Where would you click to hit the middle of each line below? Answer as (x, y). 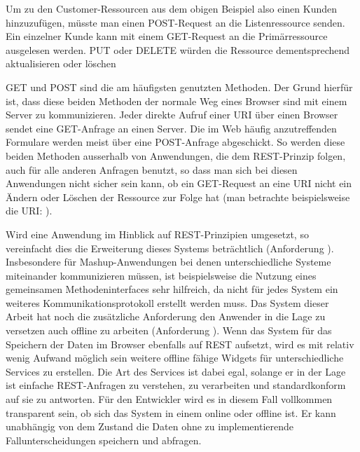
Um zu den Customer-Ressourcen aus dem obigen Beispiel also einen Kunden (171, 8)
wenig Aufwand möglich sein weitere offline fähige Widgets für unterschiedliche (175, 358)
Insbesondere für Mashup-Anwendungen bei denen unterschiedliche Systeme (168, 262)
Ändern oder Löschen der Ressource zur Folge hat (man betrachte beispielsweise (178, 197)
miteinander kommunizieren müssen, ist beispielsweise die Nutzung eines (161, 275)
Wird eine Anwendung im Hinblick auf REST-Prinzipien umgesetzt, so (157, 234)
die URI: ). (29, 211)
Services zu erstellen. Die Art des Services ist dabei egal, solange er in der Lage (176, 371)
